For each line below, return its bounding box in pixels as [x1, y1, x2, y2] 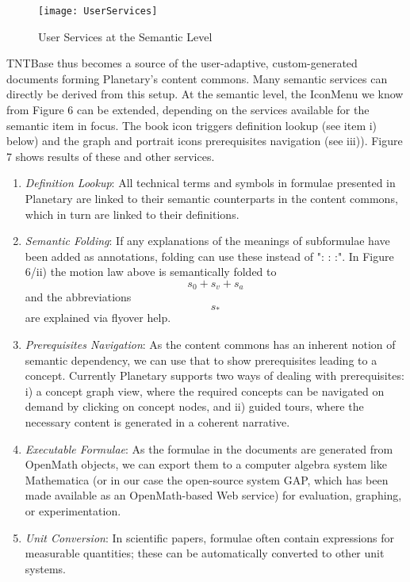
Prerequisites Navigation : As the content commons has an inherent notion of [25, 336, 396, 353]
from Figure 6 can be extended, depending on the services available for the [6, 101, 370, 118]
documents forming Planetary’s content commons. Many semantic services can [6, 70, 388, 86]
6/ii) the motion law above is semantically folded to [25, 263, 277, 280]
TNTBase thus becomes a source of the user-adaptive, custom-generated [6, 55, 358, 71]
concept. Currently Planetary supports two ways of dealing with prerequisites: [25, 367, 404, 384]
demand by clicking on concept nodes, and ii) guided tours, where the [25, 398, 364, 415]
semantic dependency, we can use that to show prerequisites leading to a [25, 351, 377, 368]
